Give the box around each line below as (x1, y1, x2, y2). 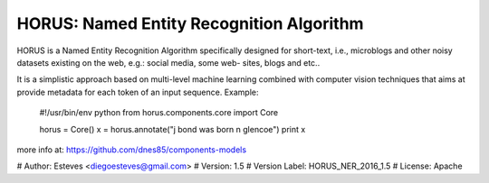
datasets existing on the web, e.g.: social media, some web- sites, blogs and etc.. (16, 57, 321, 68)
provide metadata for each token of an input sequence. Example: (16, 87, 259, 97)
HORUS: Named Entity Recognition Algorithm (16, 14, 364, 33)
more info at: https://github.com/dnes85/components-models (16, 144, 247, 155)
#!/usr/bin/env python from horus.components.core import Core (39, 107, 279, 118)
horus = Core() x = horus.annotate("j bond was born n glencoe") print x (39, 124, 306, 134)
